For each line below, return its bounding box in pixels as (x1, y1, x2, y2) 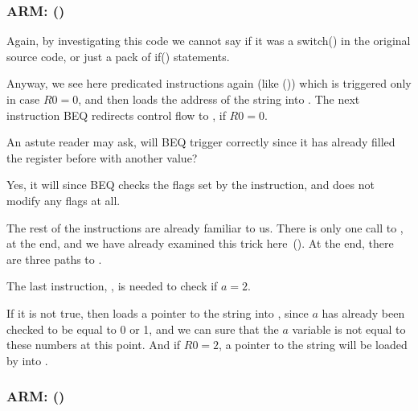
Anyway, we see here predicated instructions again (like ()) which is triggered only (6, 75, 412, 92)
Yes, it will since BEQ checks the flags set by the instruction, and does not (6, 176, 375, 193)
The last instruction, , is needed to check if (6, 277, 218, 294)
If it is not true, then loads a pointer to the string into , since (6, 304, 309, 321)
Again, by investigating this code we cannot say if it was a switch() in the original (6, 32, 411, 49)
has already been (322, 304, 405, 321)
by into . (6, 351, 48, 368)
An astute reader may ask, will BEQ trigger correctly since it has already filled (6, 134, 395, 150)
